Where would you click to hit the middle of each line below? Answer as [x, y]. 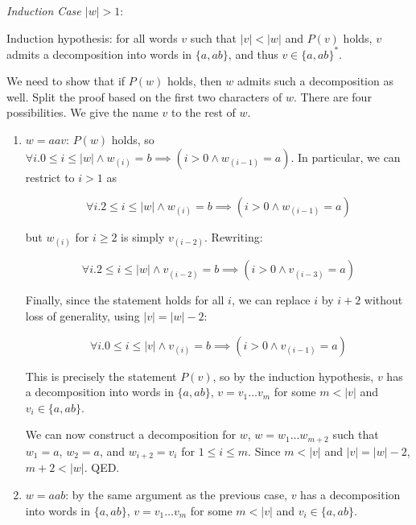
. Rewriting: [234, 237]
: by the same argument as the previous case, [176, 494]
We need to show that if [66, 81]
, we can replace [271, 300]
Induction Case [44, 10]
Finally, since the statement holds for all [125, 300]
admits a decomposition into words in [99, 54]
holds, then [194, 81]
